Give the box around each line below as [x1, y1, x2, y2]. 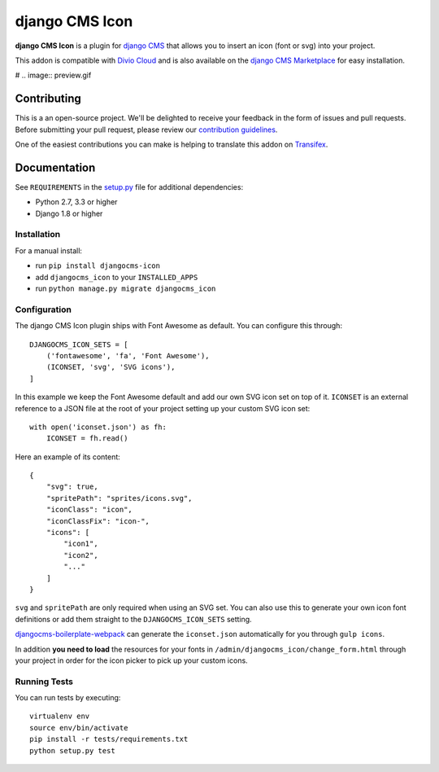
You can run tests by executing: [15, 693, 121, 703]
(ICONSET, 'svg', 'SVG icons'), [46, 362, 176, 372]
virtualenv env [29, 712, 90, 721]
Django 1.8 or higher [35, 208, 103, 218]
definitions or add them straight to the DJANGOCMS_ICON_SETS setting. [15, 614, 252, 624]
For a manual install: [15, 245, 83, 256]
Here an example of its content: [15, 452, 121, 462]
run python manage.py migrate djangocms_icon [35, 283, 216, 293]
